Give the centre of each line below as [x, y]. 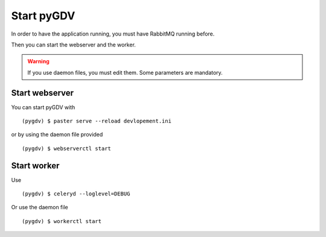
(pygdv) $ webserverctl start [67, 148]
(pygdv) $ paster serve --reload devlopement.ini [97, 121]
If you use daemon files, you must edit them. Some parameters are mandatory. [125, 72]
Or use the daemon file [40, 207]
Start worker [35, 166]
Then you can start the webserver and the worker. [73, 45]
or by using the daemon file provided [57, 134]
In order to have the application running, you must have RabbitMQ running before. [113, 34]
